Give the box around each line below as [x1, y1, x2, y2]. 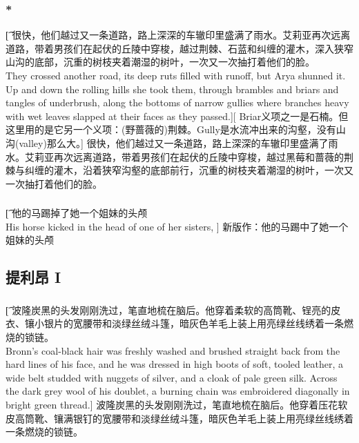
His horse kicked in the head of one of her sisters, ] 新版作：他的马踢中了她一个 [6, 219, 349, 233]
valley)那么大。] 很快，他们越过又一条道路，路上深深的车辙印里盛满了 [19, 135, 329, 150]
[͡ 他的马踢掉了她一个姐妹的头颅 [6, 206, 148, 220]
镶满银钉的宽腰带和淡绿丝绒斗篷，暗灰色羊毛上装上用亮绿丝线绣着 [53, 411, 353, 425]
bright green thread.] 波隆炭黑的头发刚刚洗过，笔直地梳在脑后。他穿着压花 [6, 397, 338, 411]
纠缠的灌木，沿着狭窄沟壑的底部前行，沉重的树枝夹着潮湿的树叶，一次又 [24, 163, 353, 177]
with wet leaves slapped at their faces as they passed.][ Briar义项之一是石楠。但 [6, 108, 349, 123]
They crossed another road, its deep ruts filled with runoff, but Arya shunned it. [6, 68, 346, 82]
